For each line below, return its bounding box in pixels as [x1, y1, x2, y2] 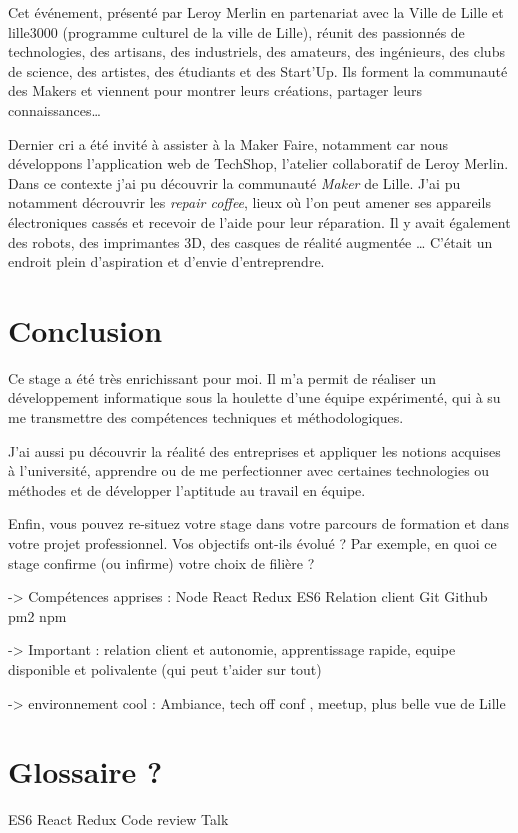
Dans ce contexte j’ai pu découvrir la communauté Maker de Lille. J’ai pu [8, 172, 461, 193]
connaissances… [8, 99, 101, 120]
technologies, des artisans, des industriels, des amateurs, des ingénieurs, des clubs [8, 41, 505, 62]
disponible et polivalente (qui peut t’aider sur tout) [8, 658, 322, 679]
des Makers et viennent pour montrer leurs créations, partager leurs [8, 80, 423, 101]
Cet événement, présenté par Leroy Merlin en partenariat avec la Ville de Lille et [8, 2, 504, 22]
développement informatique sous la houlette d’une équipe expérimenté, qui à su [8, 387, 501, 408]
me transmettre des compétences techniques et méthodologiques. [8, 407, 404, 428]
